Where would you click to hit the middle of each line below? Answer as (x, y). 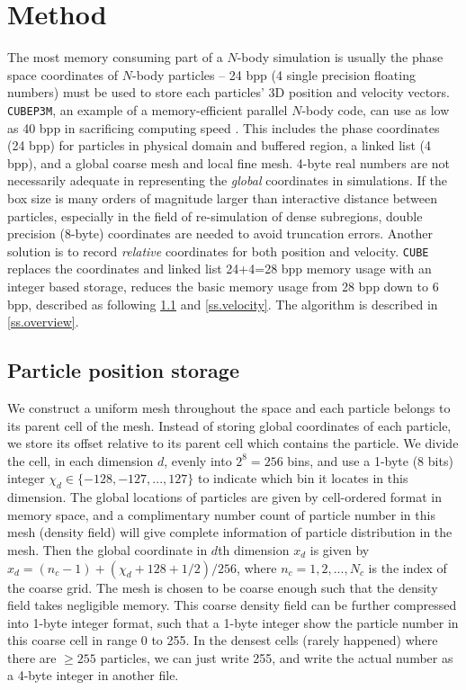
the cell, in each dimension (81, 460)
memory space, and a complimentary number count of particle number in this (221, 514)
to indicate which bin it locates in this (303, 478)
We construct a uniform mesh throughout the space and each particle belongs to (229, 407)
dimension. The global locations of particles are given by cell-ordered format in (225, 497)
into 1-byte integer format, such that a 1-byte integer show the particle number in (233, 622)
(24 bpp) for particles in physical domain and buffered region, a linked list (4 (219, 145)
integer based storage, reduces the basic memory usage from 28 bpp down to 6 (223, 286)
